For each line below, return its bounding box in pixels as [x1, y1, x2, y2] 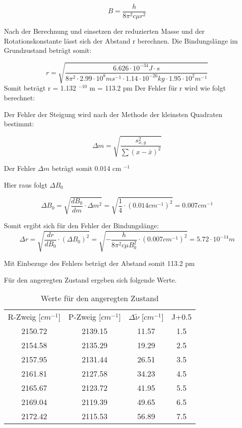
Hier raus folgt [4, 179, 47, 190]
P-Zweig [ [68, 311, 101, 323]
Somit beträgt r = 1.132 [4, 83, 76, 93]
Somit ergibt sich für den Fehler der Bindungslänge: [4, 220, 159, 231]
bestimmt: [4, 119, 34, 129]
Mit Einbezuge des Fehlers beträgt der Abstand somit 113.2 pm [4, 258, 195, 268]
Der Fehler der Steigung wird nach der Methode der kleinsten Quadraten [4, 109, 222, 119]
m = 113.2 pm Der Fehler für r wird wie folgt [89, 83, 226, 93]
